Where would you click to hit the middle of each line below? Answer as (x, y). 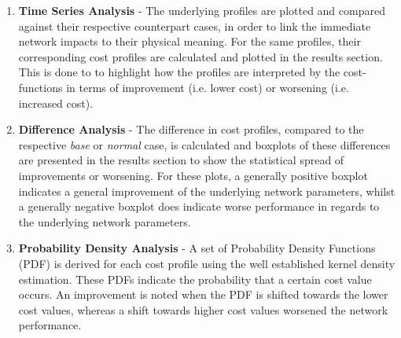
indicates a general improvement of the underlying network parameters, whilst (207, 191)
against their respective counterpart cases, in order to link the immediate (195, 26)
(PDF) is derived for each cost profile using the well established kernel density (207, 263)
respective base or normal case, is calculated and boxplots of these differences (204, 144)
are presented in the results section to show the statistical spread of (181, 160)
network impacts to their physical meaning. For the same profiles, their (189, 41)
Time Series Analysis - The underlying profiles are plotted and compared (202, 10)
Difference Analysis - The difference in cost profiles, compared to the (191, 129)
